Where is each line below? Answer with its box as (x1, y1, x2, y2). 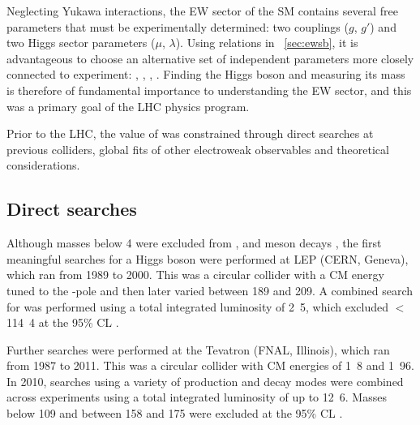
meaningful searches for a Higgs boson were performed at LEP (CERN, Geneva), (6, 250, 409, 267)
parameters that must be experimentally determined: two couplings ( (6, 18, 349, 35)
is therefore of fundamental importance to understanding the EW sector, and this (6, 81, 412, 98)
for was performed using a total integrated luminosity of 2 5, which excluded (6, 298, 388, 315)
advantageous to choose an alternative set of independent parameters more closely (6, 49, 414, 67)
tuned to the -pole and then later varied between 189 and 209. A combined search (6, 281, 414, 298)
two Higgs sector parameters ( (6, 34, 156, 51)
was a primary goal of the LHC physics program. (6, 97, 250, 114)
